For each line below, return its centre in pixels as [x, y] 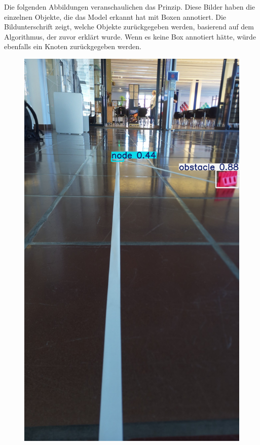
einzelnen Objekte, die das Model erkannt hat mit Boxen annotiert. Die [115, 16]
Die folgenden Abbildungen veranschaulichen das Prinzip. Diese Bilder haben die [130, 7]
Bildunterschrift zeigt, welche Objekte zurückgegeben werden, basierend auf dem [129, 27]
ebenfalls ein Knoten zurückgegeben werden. [73, 46]
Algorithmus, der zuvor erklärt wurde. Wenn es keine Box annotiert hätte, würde [130, 36]
